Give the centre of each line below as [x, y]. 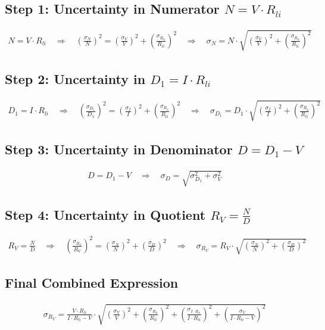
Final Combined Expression [92, 282]
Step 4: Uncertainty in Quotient [105, 214]
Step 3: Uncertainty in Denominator [119, 149]
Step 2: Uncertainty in [75, 79]
